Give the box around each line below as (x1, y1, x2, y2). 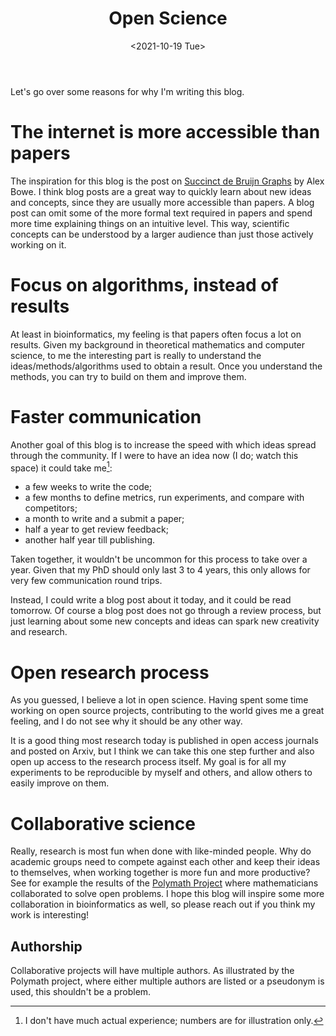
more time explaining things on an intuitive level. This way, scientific (10, 217, 290, 229)
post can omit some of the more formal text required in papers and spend (10, 207, 313, 219)
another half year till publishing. (24, 534, 156, 546)
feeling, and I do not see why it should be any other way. (10, 715, 243, 727)
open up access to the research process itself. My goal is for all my (10, 756, 287, 768)
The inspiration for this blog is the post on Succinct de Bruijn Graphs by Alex (10, 175, 325, 187)
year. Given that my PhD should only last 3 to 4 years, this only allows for (10, 564, 311, 576)
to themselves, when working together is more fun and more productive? (10, 867, 311, 879)
